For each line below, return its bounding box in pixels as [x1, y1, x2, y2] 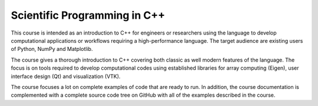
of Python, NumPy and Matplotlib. [11, 46, 93, 53]
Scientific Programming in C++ [11, 9, 165, 22]
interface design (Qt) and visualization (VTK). [11, 73, 121, 80]
